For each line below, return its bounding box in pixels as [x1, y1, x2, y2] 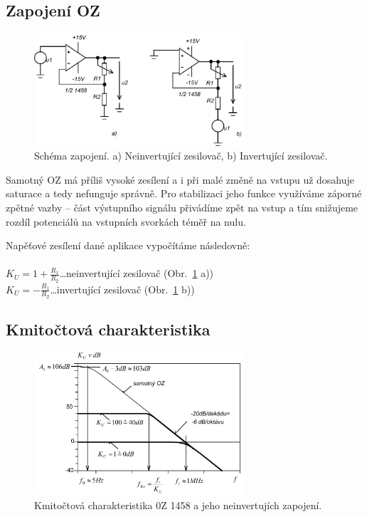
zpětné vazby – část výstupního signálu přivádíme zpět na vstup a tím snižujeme [6, 199, 358, 214]
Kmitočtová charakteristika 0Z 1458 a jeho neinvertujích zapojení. [34, 498, 322, 513]
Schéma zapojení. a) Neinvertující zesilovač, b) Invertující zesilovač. [34, 148, 328, 163]
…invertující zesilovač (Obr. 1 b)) [50, 281, 195, 296]
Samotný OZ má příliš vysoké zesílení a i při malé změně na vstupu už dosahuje [6, 172, 355, 187]
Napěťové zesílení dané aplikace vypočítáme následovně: [6, 238, 250, 253]
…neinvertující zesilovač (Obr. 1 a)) [59, 266, 214, 281]
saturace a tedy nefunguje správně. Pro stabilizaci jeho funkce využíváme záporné [6, 186, 362, 201]
